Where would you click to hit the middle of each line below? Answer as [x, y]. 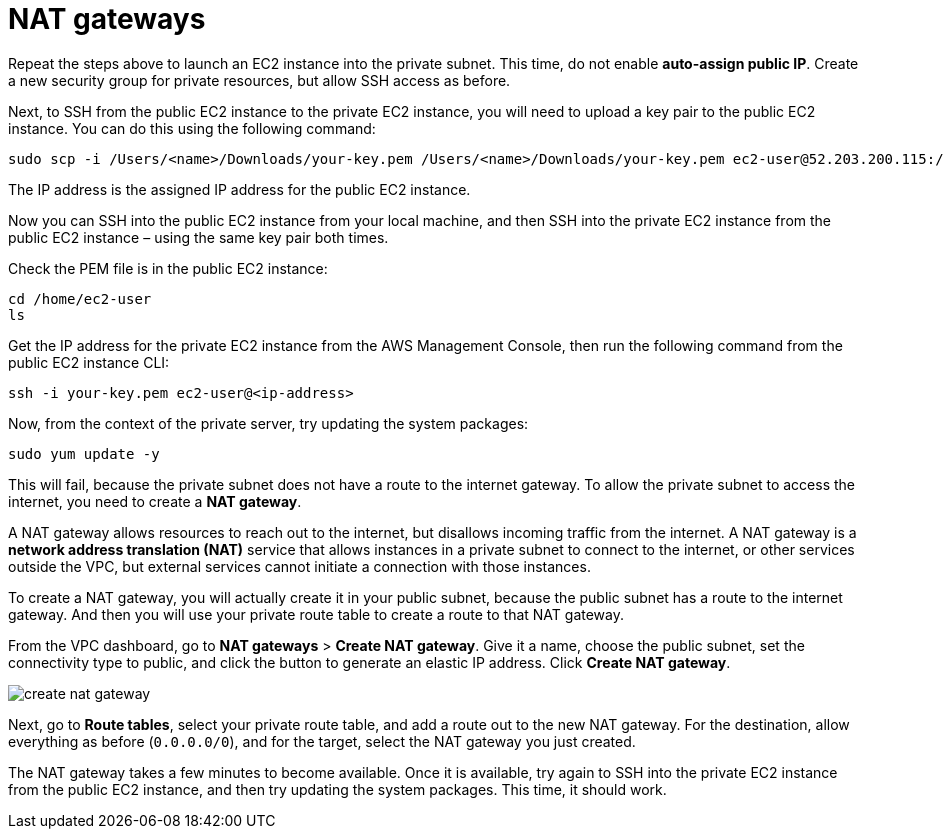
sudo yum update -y [84, 453]
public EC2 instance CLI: [89, 362]
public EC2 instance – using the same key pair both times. [198, 237]
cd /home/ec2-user [80, 298]
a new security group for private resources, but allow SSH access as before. [259, 80]
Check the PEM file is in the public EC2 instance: [168, 268]
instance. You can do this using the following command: [192, 128]
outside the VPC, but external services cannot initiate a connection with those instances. [299, 566]
